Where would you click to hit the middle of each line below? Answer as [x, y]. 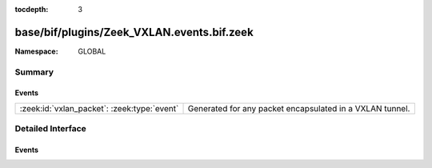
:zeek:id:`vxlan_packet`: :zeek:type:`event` [99, 108]
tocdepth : [32, 9]
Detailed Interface [51, 129]
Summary [34, 72]
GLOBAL [92, 51]
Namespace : [37, 51]
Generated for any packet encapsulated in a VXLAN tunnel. [299, 108]
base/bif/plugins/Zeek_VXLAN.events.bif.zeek [134, 32]
